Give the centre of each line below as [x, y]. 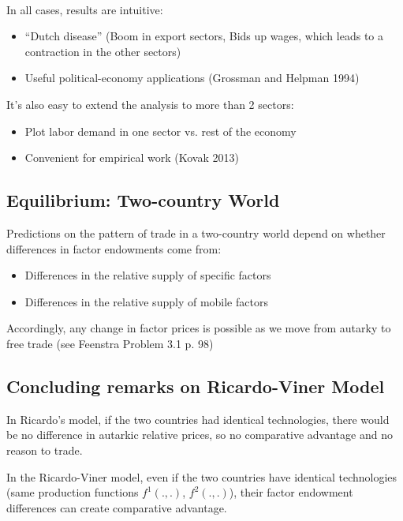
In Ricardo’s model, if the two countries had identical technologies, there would [198, 419]
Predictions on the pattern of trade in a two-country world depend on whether [196, 232]
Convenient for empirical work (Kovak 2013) [132, 157]
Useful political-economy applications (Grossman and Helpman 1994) [192, 78]
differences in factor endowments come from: [114, 248]
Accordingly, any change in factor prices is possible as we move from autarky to [199, 328]
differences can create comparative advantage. [117, 507]
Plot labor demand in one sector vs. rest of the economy [160, 131]
